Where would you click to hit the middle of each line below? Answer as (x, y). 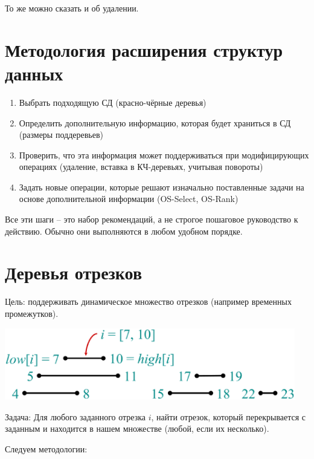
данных (34, 73)
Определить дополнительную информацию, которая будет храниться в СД (155, 122)
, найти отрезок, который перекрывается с (229, 416)
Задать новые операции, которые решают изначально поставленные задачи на (162, 187)
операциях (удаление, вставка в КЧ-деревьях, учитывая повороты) (141, 167)
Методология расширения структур (144, 49)
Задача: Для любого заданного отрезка (75, 416)
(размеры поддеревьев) (61, 135)
